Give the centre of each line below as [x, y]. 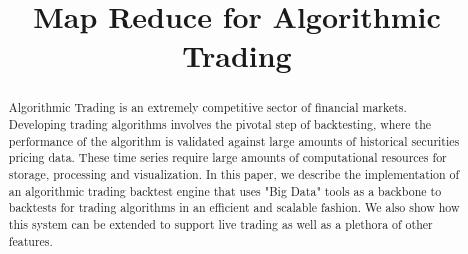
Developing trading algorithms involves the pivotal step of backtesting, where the [220, 124]
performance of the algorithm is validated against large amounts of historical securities [234, 140]
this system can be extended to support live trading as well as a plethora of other [220, 223]
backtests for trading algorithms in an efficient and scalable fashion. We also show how [234, 207]
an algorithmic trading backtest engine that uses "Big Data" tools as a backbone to [225, 190]
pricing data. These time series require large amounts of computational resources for [227, 157]
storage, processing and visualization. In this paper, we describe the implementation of [234, 173]
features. [30, 240]
